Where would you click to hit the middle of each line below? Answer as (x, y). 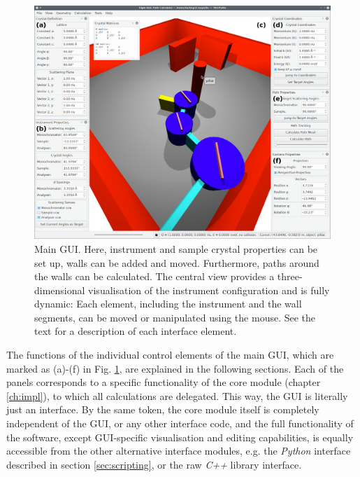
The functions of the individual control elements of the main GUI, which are (170, 355)
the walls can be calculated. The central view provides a (154, 276)
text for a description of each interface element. (136, 331)
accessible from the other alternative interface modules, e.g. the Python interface (179, 451)
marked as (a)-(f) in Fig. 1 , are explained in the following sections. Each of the (175, 368)
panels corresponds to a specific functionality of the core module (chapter (164, 382)
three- (290, 276)
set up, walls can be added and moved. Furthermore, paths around (177, 262)
